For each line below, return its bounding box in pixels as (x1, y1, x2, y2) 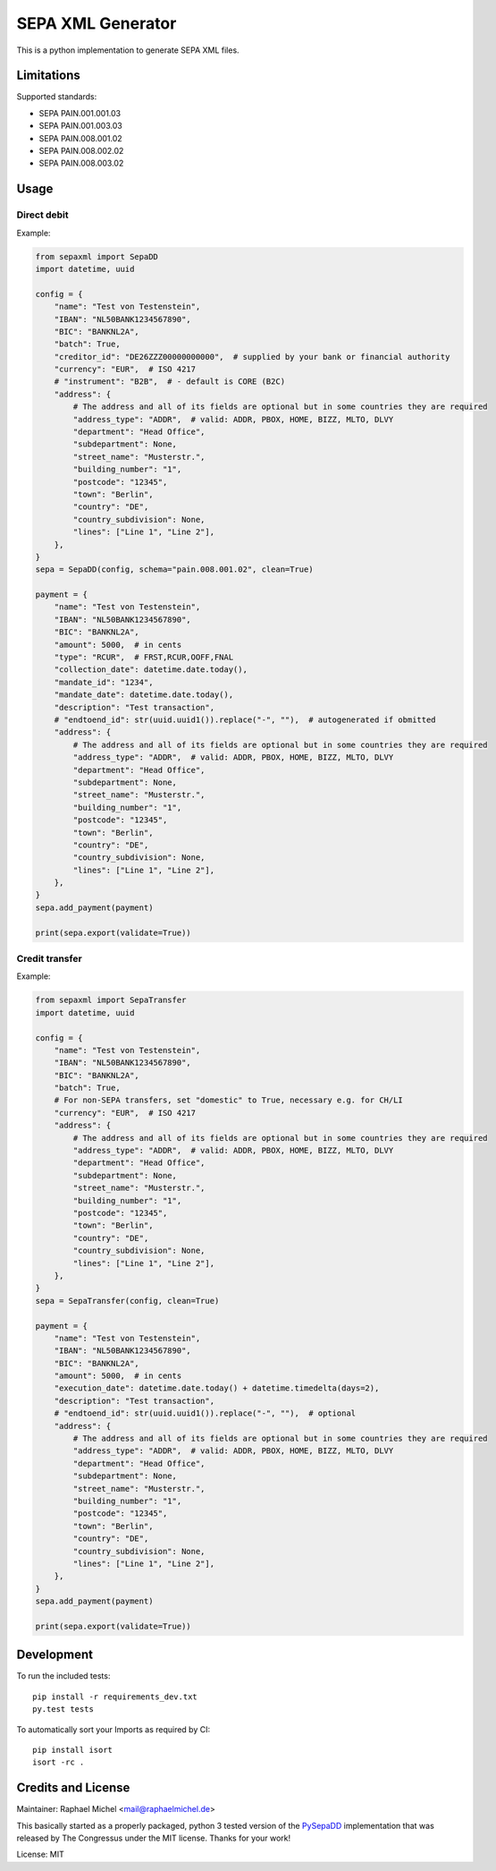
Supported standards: (16, 91, 97, 102)
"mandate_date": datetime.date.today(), (54, 690, 234, 700)
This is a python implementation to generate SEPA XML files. (16, 45, 240, 55)
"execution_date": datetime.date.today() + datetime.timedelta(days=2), (54, 1383, 380, 1393)
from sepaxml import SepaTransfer (35, 995, 187, 1006)
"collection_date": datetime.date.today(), (54, 665, 248, 675)
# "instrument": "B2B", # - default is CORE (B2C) (54, 377, 286, 387)
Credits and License (16, 1781, 130, 1796)
